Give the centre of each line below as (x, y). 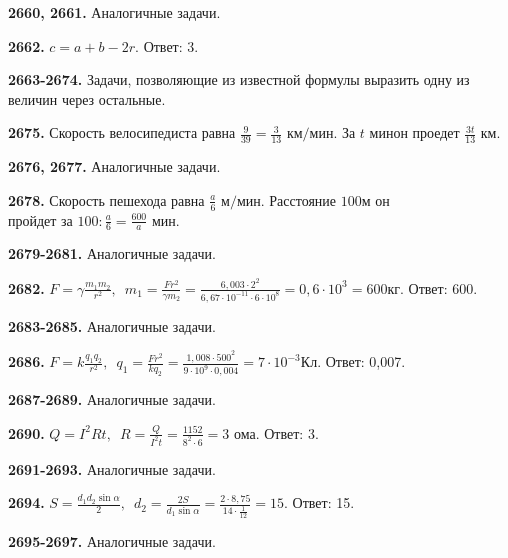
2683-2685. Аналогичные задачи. (112, 325)
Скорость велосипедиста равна (142, 134)
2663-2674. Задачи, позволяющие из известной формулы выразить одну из (239, 79)
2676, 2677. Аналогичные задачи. (114, 166)
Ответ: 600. (443, 287)
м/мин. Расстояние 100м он (305, 201)
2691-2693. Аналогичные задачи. (112, 468)
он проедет (426, 134)
